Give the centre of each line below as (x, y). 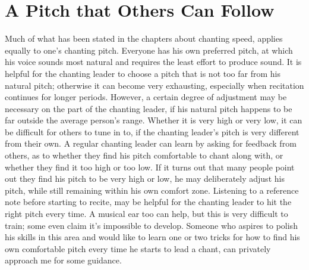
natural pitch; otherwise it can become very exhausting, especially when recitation (154, 85)
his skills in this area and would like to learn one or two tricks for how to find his (152, 237)
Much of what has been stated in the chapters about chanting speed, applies (144, 38)
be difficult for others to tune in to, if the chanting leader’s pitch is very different (152, 131)
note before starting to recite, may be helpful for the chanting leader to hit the (148, 202)
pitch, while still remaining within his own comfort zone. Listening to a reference (152, 190)
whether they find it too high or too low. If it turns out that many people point (150, 167)
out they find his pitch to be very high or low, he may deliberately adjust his (145, 179)
